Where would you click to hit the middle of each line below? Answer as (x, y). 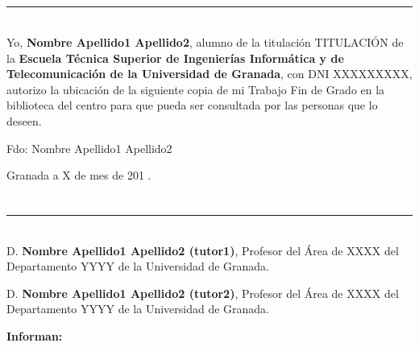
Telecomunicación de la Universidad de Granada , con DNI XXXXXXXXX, (209, 74)
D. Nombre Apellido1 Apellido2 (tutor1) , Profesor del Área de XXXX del (203, 250)
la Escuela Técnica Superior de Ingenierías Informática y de (175, 58)
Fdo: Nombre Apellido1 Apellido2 (89, 148)
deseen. (24, 120)
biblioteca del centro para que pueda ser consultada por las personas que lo (192, 105)
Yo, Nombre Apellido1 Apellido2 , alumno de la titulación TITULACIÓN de (205, 41)
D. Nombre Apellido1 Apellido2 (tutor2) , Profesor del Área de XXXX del (203, 293)
